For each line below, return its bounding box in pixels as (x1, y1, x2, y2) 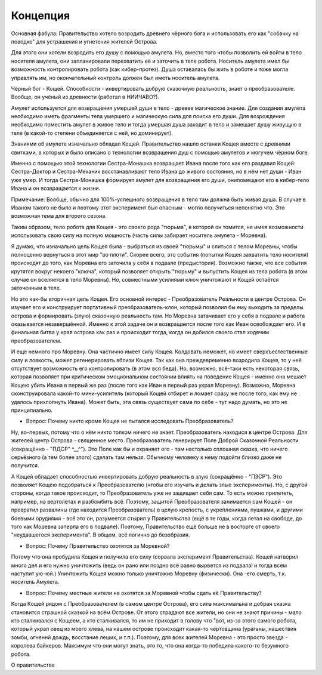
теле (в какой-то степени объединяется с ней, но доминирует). (11, 129, 173, 137)
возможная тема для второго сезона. (11, 212, 107, 220)
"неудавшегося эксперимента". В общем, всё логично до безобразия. (11, 531, 190, 538)
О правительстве (11, 661, 55, 668)
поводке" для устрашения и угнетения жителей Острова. (11, 38, 158, 45)
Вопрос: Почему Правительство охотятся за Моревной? (26, 542, 170, 549)
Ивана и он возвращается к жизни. (11, 185, 101, 192)
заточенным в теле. (11, 284, 61, 292)
